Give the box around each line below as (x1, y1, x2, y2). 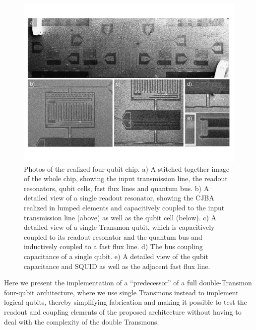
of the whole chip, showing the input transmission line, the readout (24, 173, 228, 184)
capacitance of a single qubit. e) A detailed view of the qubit (24, 251, 208, 261)
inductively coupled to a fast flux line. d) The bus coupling (24, 241, 203, 252)
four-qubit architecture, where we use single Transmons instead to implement (4, 287, 239, 297)
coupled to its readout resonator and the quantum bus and (24, 231, 202, 242)
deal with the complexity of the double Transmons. (4, 316, 159, 327)
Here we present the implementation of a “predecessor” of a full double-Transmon (4, 277, 252, 288)
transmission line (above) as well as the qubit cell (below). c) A (24, 212, 217, 222)
